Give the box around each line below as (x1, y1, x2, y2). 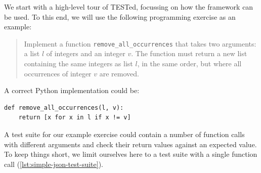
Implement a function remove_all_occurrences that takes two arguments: (24, 38, 256, 49)
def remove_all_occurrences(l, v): (4, 104, 124, 111)
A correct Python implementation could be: (4, 85, 140, 96)
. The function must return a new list (131, 48, 247, 59)
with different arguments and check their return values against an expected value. (4, 139, 257, 149)
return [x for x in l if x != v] (18, 114, 131, 121)
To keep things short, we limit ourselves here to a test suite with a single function (4, 149, 257, 159)
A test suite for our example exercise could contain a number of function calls (4, 129, 245, 139)
